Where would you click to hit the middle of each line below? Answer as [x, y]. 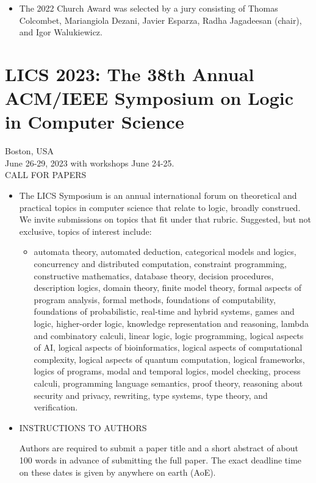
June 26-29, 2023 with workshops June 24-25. [90, 163]
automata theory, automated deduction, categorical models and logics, [165, 252]
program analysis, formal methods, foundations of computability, [155, 299]
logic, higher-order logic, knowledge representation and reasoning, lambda [171, 323]
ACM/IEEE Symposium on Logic [149, 98]
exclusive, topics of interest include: [85, 231]
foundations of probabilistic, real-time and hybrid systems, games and [164, 311]
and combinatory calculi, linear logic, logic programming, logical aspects [169, 335]
